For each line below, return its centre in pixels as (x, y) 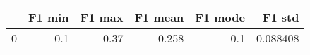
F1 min (49, 17)
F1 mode (220, 17)
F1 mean (159, 17)
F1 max (102, 17)
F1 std (281, 17)
